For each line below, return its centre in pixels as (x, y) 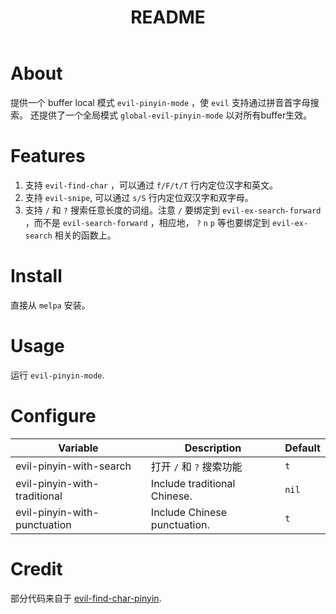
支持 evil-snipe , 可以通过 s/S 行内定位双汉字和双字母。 (139, 197)
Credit (36, 568)
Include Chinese (189, 512)
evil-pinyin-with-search (73, 466)
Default (302, 448)
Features (48, 156)
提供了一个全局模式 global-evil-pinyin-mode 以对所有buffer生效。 (175, 115)
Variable (78, 448)
